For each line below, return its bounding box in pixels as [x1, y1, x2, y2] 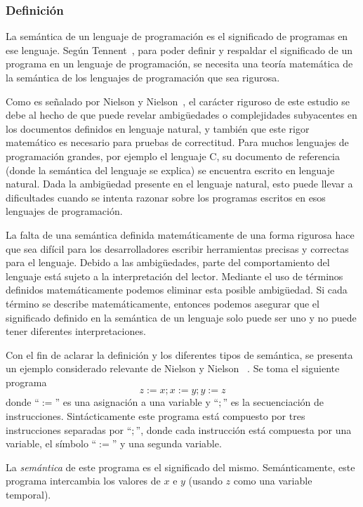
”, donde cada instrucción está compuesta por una [136, 422, 352, 437]
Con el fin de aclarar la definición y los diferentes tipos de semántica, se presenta [6, 347, 353, 362]
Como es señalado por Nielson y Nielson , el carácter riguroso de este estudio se [6, 93, 350, 108]
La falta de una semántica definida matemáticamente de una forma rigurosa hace [6, 227, 355, 242]
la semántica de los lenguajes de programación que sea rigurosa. [6, 70, 280, 84]
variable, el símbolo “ [6, 436, 97, 451]
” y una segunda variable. [112, 436, 222, 451]
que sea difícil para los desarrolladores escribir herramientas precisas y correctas [6, 241, 349, 256]
